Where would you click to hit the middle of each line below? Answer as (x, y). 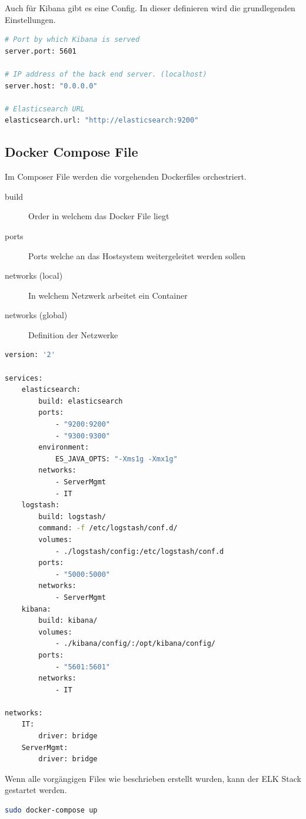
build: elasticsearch (81, 401)
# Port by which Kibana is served (72, 40)
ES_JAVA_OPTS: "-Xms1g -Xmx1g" (116, 459)
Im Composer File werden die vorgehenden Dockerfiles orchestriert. (126, 176)
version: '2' (30, 355)
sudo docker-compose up (51, 810)
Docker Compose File (71, 152)
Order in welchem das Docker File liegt (99, 216)
